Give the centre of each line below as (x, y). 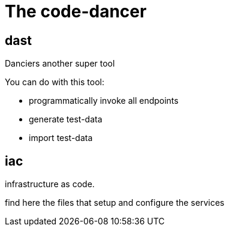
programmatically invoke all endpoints (104, 101)
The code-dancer (76, 11)
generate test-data (66, 119)
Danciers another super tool (60, 64)
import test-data (61, 138)
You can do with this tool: (55, 82)
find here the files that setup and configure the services (115, 203)
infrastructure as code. (50, 184)
